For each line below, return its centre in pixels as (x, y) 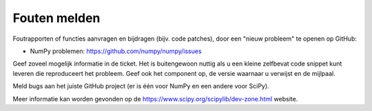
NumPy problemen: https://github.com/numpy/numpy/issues (116, 51)
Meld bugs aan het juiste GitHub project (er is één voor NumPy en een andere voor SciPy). (141, 86)
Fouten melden (56, 18)
